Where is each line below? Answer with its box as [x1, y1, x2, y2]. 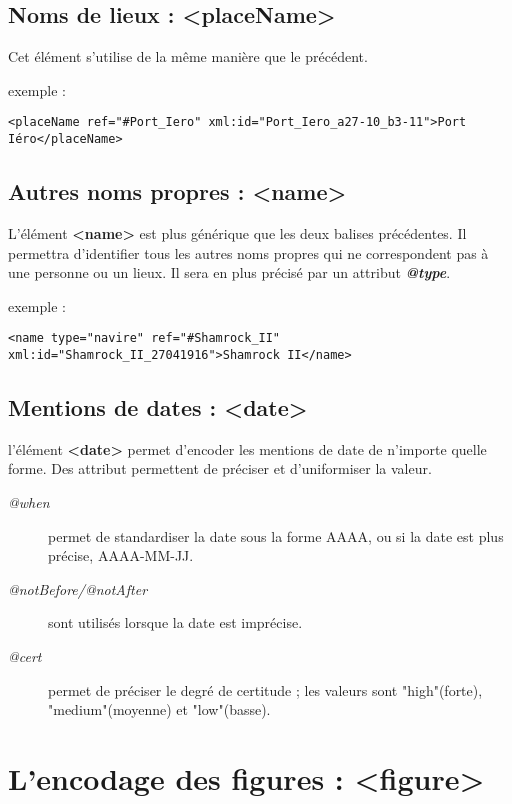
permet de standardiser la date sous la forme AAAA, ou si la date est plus [48, 525, 504, 546]
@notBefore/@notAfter [8, 578, 148, 599]
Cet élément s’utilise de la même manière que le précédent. [8, 46, 368, 67]
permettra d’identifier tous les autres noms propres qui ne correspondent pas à [8, 242, 489, 263]
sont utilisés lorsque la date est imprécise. [48, 612, 303, 633]
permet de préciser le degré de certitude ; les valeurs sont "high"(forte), [48, 679, 483, 700]
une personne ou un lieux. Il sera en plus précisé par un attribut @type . [8, 262, 451, 283]
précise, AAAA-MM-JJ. [48, 545, 194, 566]
